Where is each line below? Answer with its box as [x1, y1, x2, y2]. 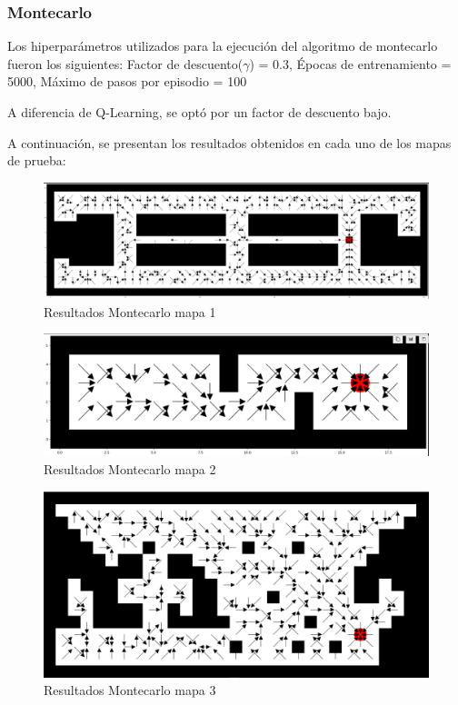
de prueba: [7, 151, 66, 170]
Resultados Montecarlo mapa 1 [44, 302, 216, 321]
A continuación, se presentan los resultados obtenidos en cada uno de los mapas [7, 133, 452, 152]
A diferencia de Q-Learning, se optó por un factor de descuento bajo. [7, 103, 392, 121]
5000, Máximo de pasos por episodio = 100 [7, 72, 247, 91]
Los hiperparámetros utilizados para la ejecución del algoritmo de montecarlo [7, 36, 438, 55]
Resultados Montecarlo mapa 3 [44, 680, 216, 700]
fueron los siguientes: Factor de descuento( [7, 54, 244, 73]
